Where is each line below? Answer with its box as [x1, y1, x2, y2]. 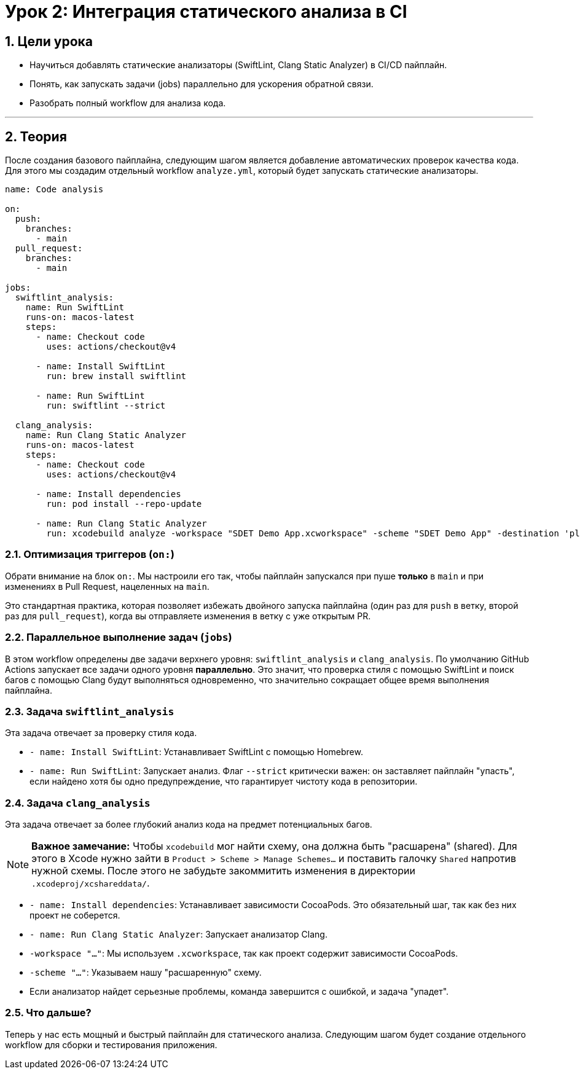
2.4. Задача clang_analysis [5, 796, 151, 809]
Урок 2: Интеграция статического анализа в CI [5, 1, 407, 22]
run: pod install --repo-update [46, 499, 202, 509]
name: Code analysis [5, 184, 104, 195]
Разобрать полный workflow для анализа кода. [29, 98, 226, 109]
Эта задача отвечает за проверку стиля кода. [5, 727, 197, 739]
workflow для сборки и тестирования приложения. [5, 1039, 217, 1050]
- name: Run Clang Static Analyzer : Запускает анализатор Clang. [29, 929, 327, 940]
